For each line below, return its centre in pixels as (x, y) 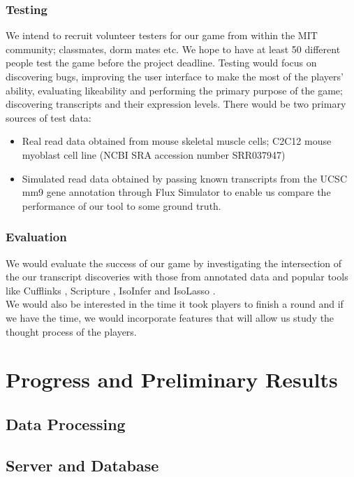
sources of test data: (49, 117)
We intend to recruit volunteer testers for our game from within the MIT (162, 35)
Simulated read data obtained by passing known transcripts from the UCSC (185, 178)
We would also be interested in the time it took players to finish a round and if (175, 304)
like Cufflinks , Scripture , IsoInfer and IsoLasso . (111, 290)
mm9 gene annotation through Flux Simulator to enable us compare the (176, 192)
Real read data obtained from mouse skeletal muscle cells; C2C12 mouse (177, 141)
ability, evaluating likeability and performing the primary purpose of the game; (174, 90)
